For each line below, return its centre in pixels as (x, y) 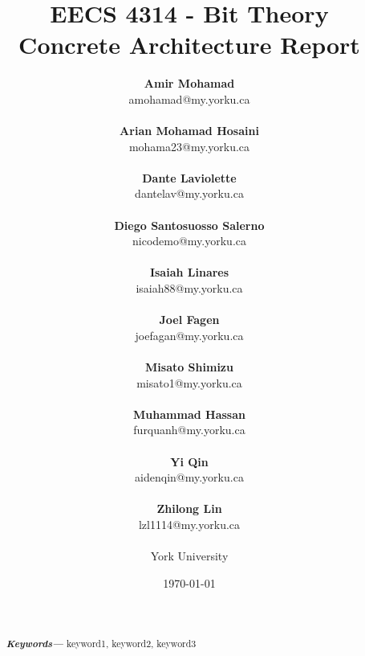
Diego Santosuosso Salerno (189, 225)
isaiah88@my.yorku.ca (189, 288)
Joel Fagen (189, 320)
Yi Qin (189, 461)
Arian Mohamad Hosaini (189, 131)
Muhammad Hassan (189, 414)
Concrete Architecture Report (189, 45)
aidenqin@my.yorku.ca (189, 477)
